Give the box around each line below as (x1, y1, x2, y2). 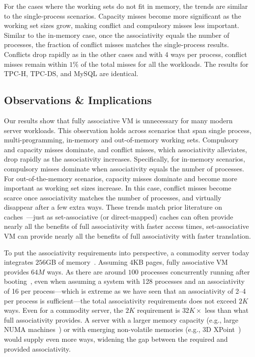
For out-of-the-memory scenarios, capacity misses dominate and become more (4, 173, 237, 183)
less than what (204, 305, 249, 315)
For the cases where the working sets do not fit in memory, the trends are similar (4, 1, 248, 11)
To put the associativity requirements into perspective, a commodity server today (4, 247, 250, 257)
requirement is (137, 305, 180, 315)
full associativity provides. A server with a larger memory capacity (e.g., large (4, 314, 238, 325)
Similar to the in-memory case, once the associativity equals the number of (4, 29, 229, 40)
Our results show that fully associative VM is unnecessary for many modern (4, 115, 233, 125)
